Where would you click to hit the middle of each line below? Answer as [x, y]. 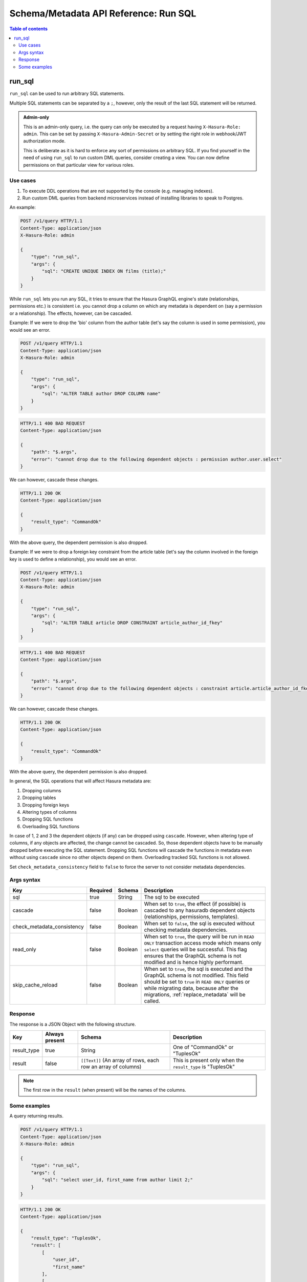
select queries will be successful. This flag [195, 949]
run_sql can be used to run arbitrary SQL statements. [67, 94]
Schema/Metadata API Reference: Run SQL [103, 13]
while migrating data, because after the [191, 988]
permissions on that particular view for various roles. [79, 165]
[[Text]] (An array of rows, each [120, 1060]
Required [101, 890]
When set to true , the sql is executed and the [198, 969]
